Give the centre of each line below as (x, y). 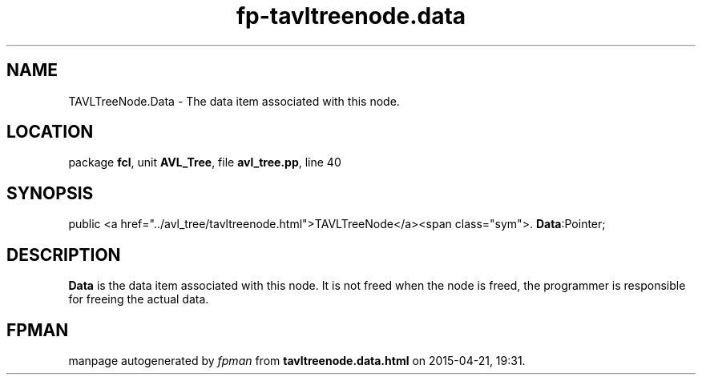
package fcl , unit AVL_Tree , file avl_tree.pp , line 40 (205, 162)
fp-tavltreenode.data (351, 16)
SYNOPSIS (50, 193)
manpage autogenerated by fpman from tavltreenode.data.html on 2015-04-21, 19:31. (297, 360)
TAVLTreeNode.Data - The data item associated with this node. (234, 101)
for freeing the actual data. (139, 299)
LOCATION (50, 132)
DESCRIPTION (64, 255)
